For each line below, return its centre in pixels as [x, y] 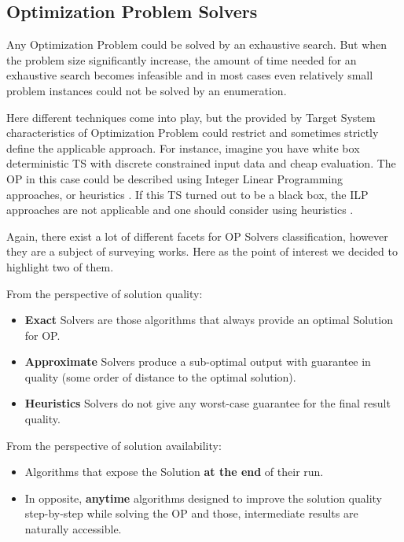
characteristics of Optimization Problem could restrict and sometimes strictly [193, 133]
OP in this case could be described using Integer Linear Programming [175, 178]
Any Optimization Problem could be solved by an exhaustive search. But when [197, 44]
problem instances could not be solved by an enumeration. [147, 90]
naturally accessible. [73, 529]
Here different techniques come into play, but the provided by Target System [191, 117]
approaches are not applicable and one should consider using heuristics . [180, 210]
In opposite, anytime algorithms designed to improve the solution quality [204, 498]
